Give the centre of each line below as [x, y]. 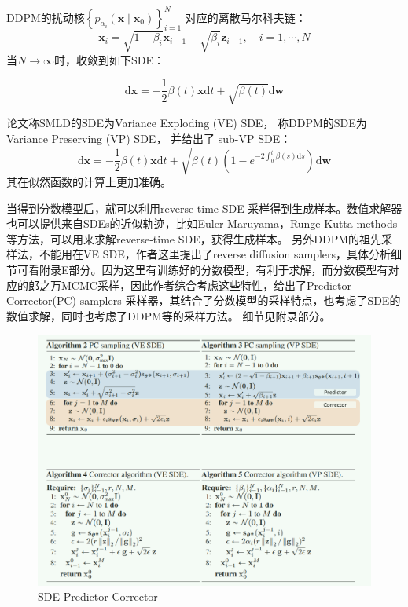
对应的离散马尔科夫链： [246, 17]
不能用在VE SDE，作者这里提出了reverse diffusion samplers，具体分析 [215, 254]
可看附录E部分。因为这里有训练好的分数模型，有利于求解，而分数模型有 [202, 269]
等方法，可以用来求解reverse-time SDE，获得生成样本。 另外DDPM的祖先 [194, 238]
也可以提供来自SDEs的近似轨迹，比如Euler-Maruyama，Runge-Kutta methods [202, 223]
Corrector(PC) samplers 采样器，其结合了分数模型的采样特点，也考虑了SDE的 [204, 300]
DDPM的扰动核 [46, 17]
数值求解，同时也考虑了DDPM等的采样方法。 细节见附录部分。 [169, 315]
